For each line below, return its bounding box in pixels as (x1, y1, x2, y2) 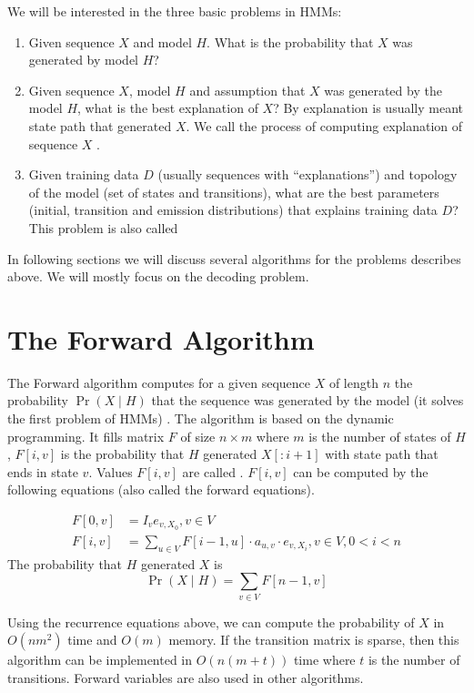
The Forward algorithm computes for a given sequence (7, 372, 310, 392)
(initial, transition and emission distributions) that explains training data (28, 200, 438, 219)
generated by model (28, 50, 139, 69)
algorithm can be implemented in (7, 650, 193, 669)
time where (293, 650, 356, 669)
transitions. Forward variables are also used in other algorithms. (7, 668, 364, 687)
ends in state (7, 462, 78, 481)
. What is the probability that (207, 32, 374, 51)
